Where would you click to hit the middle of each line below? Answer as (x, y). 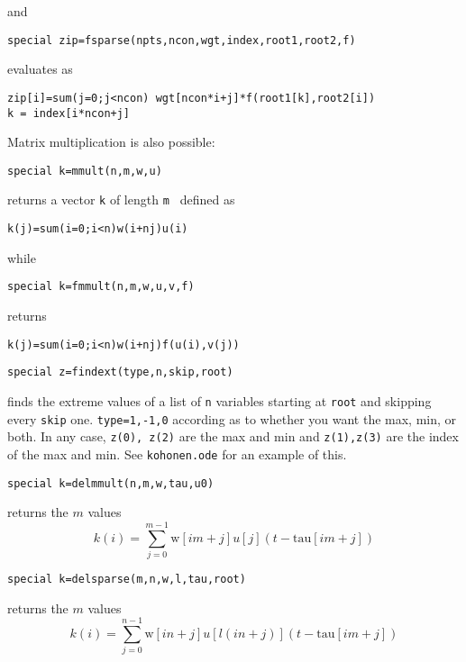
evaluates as (40, 69)
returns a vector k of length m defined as (121, 200)
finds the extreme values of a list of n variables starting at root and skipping (219, 400)
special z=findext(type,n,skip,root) (120, 372)
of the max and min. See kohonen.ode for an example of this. (177, 453)
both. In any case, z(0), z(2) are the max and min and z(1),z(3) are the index (233, 436)
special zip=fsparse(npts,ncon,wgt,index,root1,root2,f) (182, 40)
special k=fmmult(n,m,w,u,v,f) (101, 287)
